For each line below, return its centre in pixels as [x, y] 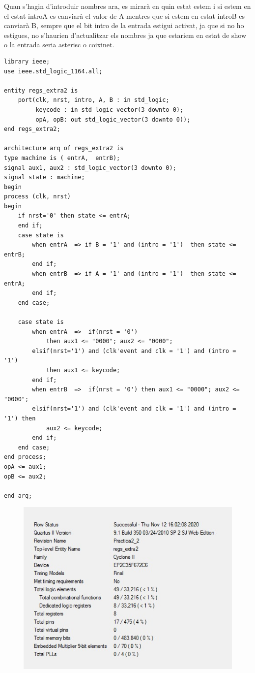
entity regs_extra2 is [41, 90]
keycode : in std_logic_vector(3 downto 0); [110, 110]
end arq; [18, 496]
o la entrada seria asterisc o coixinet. [59, 45]
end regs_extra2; [32, 129]
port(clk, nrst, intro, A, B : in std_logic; [94, 100]
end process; [25, 457]
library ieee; [27, 61]
